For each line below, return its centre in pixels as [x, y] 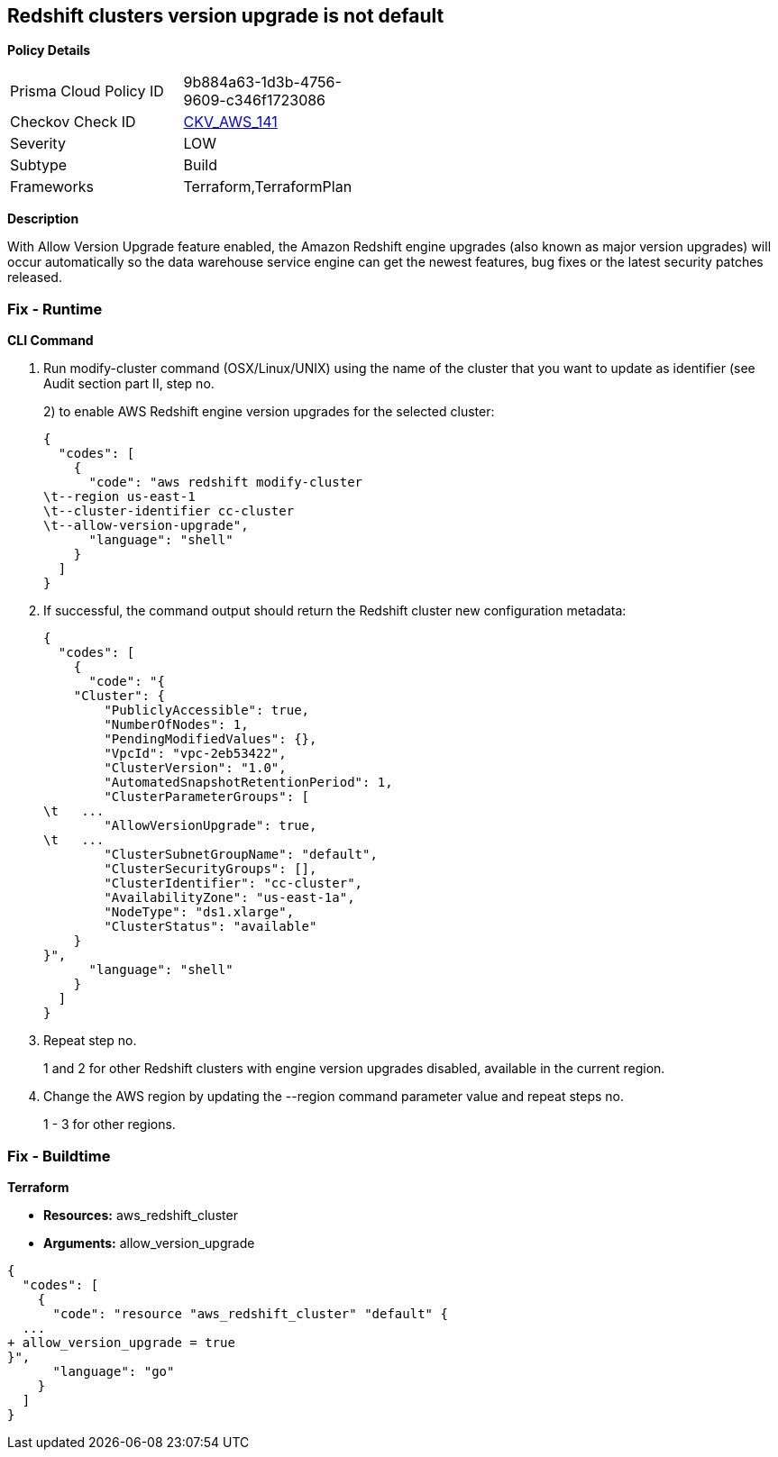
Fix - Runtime [55, 309]
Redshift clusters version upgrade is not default [226, 16]
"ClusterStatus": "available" [211, 927]
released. [35, 278]
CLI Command [50, 341]
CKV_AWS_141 [230, 122]
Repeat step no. [90, 1041]
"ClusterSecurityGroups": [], [211, 869]
